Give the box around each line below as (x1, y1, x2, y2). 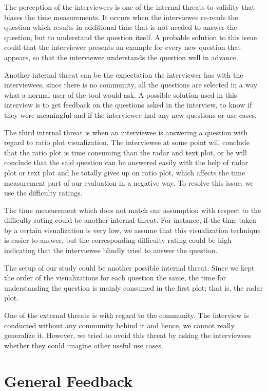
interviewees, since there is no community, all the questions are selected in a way (4, 79, 258, 90)
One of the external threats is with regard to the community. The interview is (4, 310, 249, 321)
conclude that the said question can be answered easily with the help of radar (4, 157, 249, 168)
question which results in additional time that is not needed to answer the (4, 22, 237, 32)
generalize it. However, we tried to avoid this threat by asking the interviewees (4, 330, 251, 341)
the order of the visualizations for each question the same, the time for (4, 272, 226, 283)
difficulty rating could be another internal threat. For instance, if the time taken (4, 215, 256, 225)
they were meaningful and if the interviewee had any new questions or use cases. (4, 109, 257, 120)
